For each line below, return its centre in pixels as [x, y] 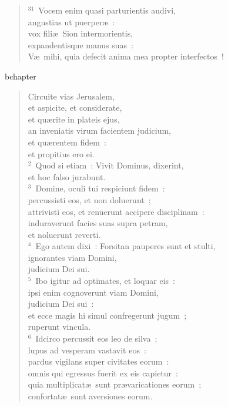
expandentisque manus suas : [81, 44]
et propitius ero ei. [61, 153]
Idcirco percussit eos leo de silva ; [96, 338]
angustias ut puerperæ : [71, 21]
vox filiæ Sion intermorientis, [81, 33]
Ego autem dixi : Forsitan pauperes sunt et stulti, [125, 246]
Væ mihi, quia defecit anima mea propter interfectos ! [126, 56]
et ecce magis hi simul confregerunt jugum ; [107, 315]
